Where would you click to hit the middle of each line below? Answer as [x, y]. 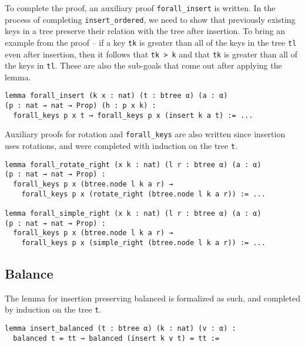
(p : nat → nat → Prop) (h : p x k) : [81, 106]
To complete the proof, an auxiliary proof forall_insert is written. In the [140, 8]
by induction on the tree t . [53, 309]
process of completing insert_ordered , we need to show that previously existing [150, 19]
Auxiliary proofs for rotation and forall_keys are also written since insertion [145, 134]
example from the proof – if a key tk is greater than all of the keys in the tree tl [151, 42]
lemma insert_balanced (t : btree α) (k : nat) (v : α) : [120, 329]
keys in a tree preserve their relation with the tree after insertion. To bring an [145, 31]
